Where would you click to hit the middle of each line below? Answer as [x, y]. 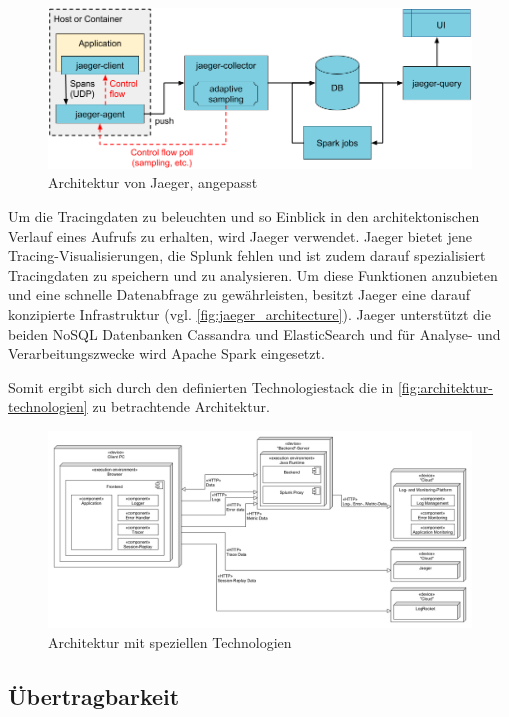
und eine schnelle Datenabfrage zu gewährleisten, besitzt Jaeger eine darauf [239, 294]
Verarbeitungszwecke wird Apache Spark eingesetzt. [166, 353]
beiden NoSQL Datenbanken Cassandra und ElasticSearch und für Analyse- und [254, 333]
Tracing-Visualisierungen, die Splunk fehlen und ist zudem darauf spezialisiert [247, 255]
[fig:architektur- [445, 386]
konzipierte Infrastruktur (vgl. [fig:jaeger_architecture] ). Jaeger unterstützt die [249, 314]
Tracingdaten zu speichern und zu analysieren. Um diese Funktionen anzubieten [253, 274]
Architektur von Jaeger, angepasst [153, 182]
